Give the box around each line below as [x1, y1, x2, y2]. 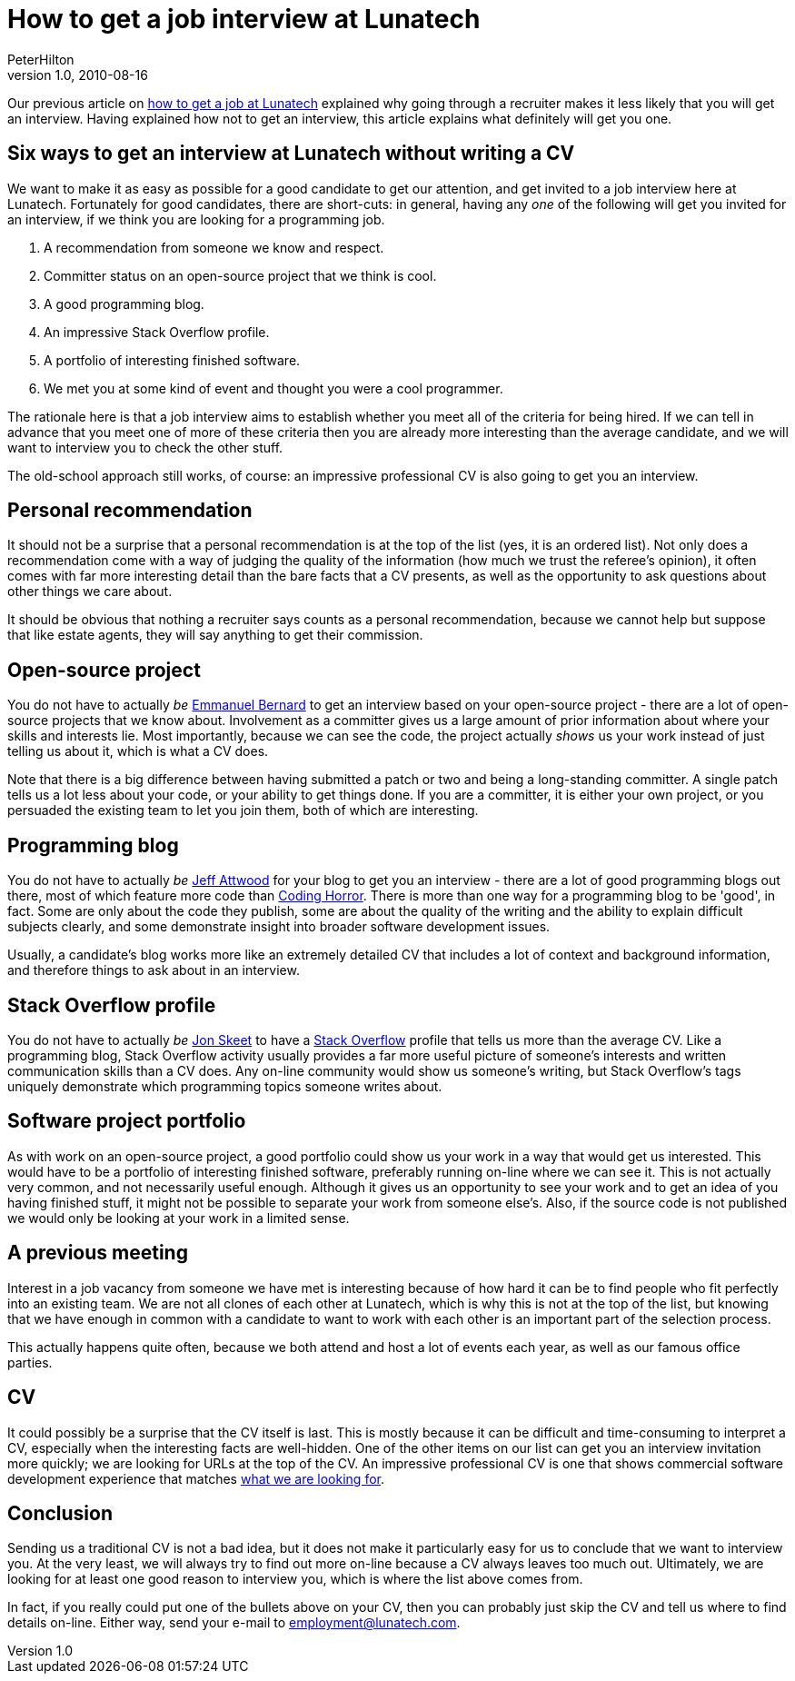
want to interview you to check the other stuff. [7, 439, 283, 455]
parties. [7, 1354, 53, 1370]
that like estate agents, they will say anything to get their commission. [7, 627, 423, 643]
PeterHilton [7, 51, 75, 67]
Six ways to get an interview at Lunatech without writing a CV [7, 142, 575, 165]
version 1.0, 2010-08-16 [7, 66, 148, 83]
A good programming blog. [44, 295, 204, 312]
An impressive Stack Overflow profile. [44, 323, 270, 340]
